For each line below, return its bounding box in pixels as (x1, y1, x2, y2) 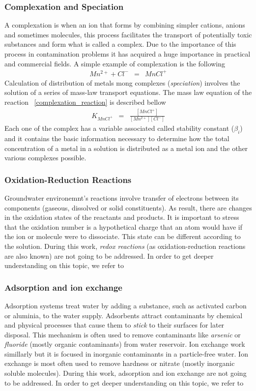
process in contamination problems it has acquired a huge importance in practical (4, 49, 251, 59)
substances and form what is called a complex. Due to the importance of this (4, 39, 236, 49)
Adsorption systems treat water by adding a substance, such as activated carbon (4, 300, 247, 310)
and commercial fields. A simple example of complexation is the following (4, 58, 226, 68)
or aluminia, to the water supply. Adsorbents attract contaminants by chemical (4, 310, 243, 320)
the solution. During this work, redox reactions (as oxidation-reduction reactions (4, 241, 246, 251)
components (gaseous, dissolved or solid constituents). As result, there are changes (4, 202, 252, 212)
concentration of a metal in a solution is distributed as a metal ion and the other (4, 143, 248, 153)
